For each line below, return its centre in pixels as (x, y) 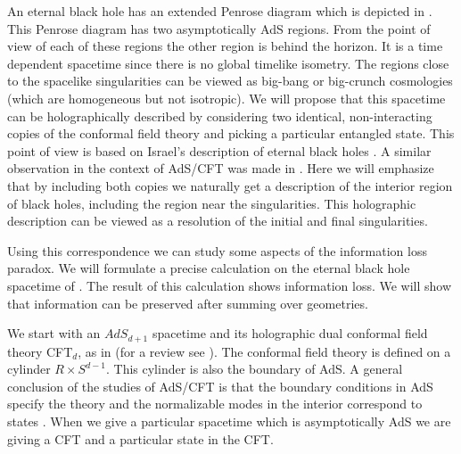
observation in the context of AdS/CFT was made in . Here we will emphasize (221, 168)
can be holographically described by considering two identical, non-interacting (220, 116)
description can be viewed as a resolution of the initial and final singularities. (218, 221)
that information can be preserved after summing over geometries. (188, 303)
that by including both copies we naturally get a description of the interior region (230, 185)
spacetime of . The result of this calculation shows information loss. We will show (230, 285)
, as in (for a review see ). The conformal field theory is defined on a (264, 351)
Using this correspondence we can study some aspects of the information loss (217, 250)
